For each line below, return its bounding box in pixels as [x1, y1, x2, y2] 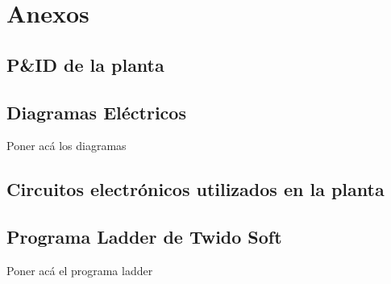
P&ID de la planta [6, 52, 164, 77]
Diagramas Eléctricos [6, 99, 186, 124]
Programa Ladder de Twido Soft [6, 224, 282, 249]
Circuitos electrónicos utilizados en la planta [6, 177, 385, 202]
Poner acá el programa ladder [6, 261, 153, 278]
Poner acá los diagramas [6, 137, 127, 154]
